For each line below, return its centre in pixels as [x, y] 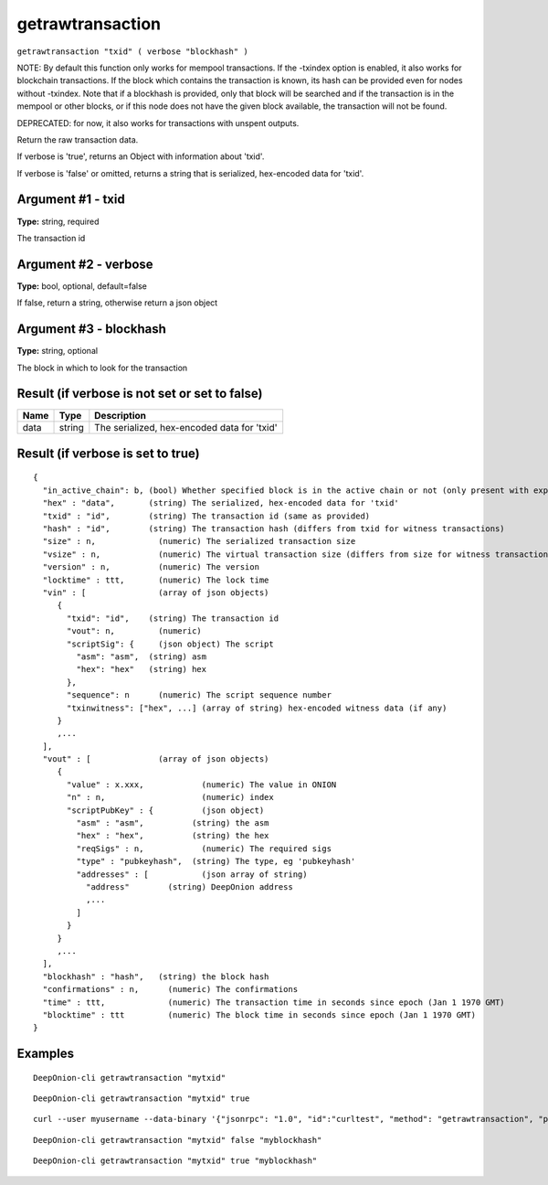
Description [120, 416]
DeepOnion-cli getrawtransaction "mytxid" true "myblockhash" [175, 1161]
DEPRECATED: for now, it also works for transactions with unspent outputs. [158, 123]
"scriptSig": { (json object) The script [170, 644]
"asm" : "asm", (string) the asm [173, 823]
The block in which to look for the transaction [102, 368]
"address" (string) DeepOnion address [190, 886]
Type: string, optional [58, 351]
